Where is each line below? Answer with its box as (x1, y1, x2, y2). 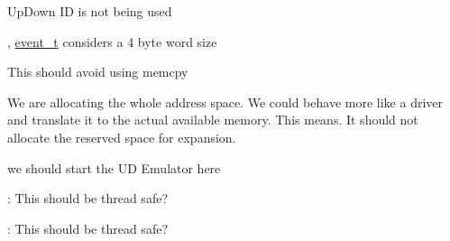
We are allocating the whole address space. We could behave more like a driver (7, 92, 443, 111)
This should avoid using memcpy (7, 62, 188, 81)
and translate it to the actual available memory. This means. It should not (7, 110, 418, 129)
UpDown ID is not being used (7, 2, 172, 20)
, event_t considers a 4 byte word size (7, 32, 217, 51)
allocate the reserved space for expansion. (7, 127, 236, 146)
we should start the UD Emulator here (7, 158, 221, 177)
